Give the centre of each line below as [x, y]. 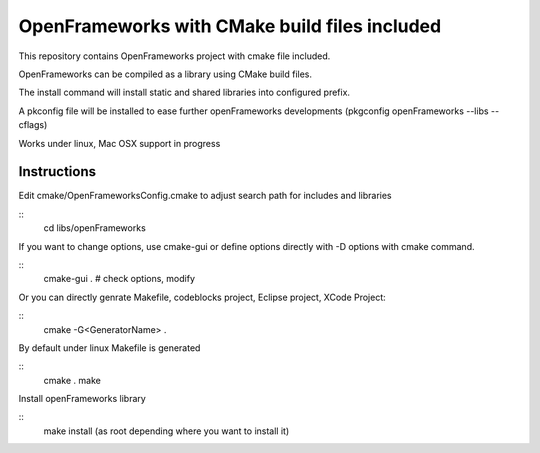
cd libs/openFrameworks [95, 228]
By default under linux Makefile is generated [109, 347]
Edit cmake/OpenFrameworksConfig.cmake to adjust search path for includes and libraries [205, 196]
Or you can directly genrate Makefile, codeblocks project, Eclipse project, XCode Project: [202, 297]
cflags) [33, 125]
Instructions [57, 171]
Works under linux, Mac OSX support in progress [119, 143]
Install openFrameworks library [82, 399]
